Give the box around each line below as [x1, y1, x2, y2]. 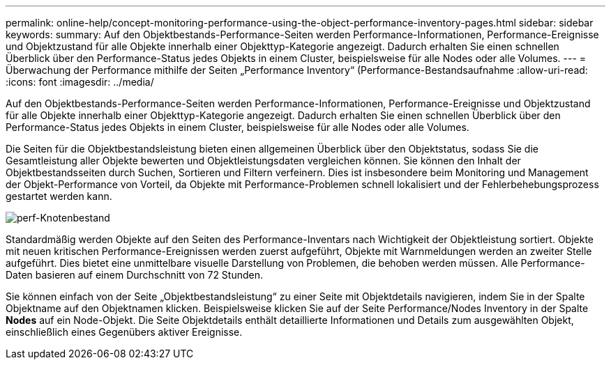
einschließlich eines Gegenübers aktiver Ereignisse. [6, 326, 243, 338]
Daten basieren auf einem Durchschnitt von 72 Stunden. [6, 269, 264, 281]
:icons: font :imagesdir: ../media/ [6, 76, 154, 88]
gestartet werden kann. [6, 190, 112, 202]
